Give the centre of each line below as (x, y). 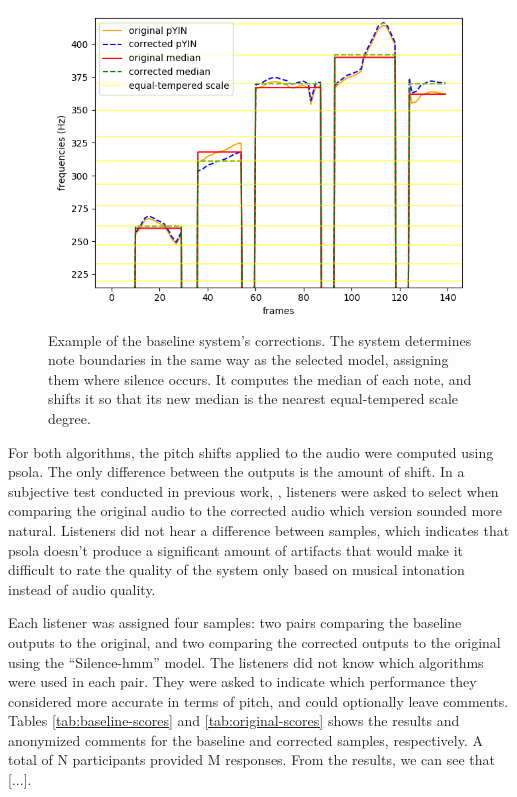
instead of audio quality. (82, 588)
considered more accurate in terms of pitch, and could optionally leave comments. (258, 700)
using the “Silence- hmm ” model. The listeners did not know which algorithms (246, 661)
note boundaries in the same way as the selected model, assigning (248, 359)
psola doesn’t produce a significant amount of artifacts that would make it (236, 549)
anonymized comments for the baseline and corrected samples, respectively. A (245, 739)
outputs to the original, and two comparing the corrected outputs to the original (254, 641)
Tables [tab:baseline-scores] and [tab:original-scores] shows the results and (234, 720)
